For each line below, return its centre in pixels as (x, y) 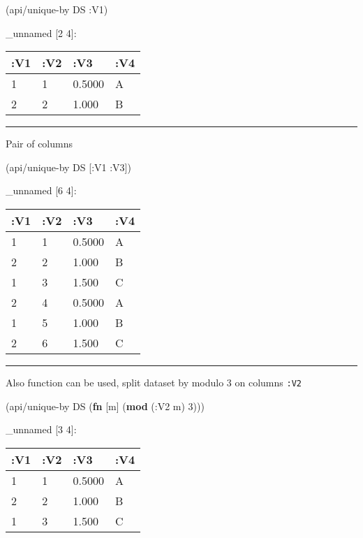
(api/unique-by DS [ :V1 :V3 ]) (68, 167)
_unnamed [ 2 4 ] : (41, 32)
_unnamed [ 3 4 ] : (41, 429)
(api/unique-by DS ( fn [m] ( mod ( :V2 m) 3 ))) (105, 406)
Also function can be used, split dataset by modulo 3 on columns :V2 (154, 382)
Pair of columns (39, 144)
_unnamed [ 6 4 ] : (41, 190)
